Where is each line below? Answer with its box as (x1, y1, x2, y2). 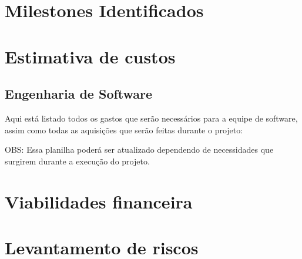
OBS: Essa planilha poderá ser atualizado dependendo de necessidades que (5, 143, 274, 156)
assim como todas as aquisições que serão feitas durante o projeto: (5, 123, 243, 136)
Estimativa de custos (5, 44, 176, 68)
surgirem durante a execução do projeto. (5, 154, 150, 167)
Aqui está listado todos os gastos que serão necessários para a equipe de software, (5, 112, 298, 124)
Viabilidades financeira (5, 189, 193, 213)
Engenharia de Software (5, 85, 153, 103)
